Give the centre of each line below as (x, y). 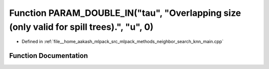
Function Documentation (49, 56)
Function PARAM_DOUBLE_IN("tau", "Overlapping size (125, 13)
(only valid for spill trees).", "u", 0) (81, 27)
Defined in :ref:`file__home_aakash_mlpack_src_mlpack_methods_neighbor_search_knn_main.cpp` (123, 42)
